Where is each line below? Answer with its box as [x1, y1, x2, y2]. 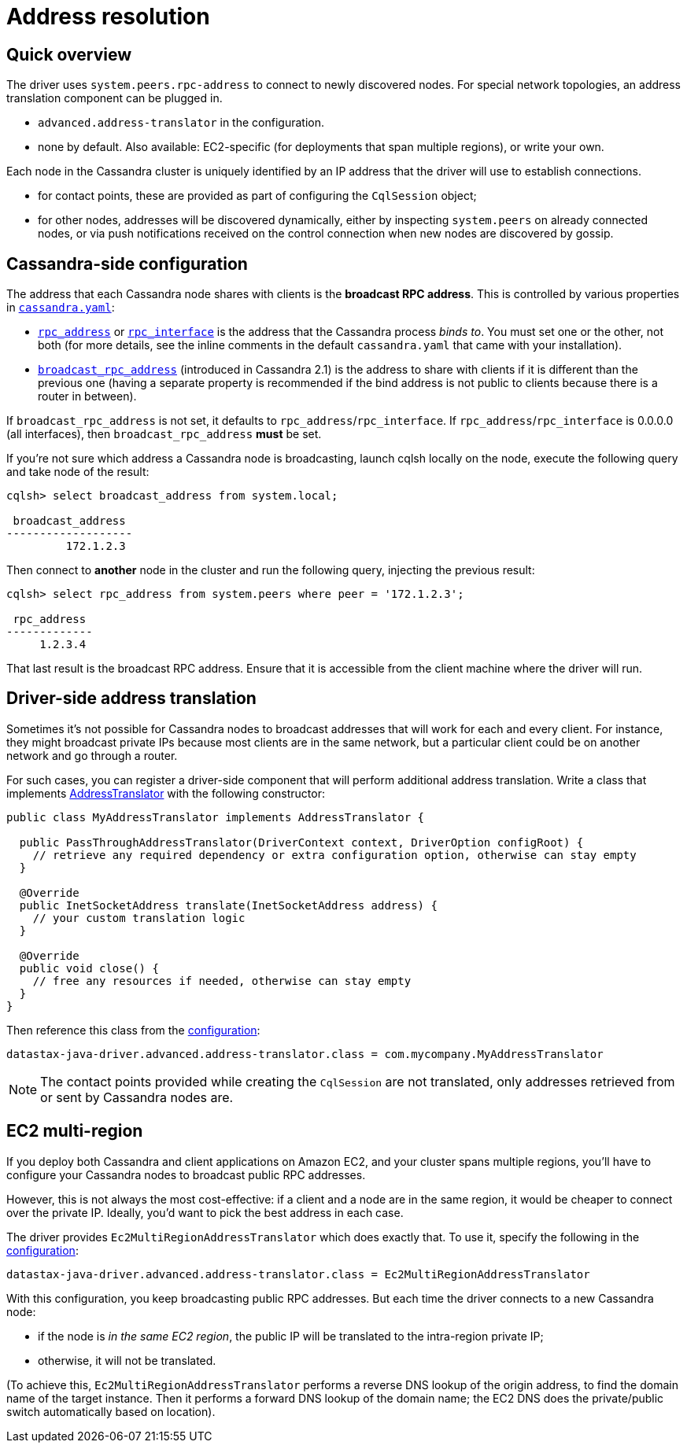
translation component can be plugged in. [6, 91, 223, 105]
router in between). [38, 389, 137, 404]
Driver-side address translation [6, 688, 257, 709]
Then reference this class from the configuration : [6, 1023, 260, 1037]
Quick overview [6, 44, 132, 65]
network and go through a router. [6, 748, 178, 762]
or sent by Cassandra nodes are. [40, 1089, 234, 1105]
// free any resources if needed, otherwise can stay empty [32, 974, 412, 987]
